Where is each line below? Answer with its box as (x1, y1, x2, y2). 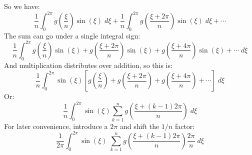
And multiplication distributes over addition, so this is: (4, 59, 172, 70)
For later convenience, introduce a (4, 120, 108, 131)
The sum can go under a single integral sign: (4, 30, 140, 40)
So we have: (4, 1, 40, 11)
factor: (174, 120, 195, 131)
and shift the (119, 120, 159, 131)
